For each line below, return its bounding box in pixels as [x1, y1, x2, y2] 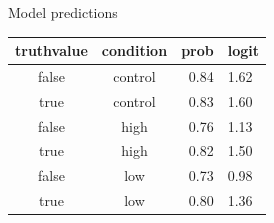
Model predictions [8, 2, 118, 22]
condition [101, 40, 168, 61]
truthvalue [15, 40, 88, 61]
